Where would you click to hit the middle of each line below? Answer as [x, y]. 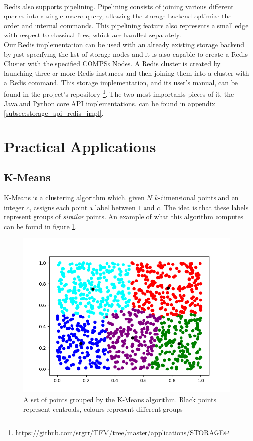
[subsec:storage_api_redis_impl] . [54, 113]
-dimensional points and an [198, 197]
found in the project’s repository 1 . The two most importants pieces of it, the [119, 93]
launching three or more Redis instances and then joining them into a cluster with [126, 73]
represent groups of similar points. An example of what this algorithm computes [124, 217]
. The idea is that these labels [204, 207]
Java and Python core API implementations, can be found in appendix [109, 103]
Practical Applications [80, 146]
